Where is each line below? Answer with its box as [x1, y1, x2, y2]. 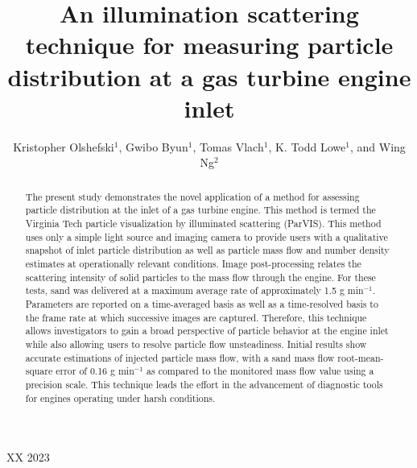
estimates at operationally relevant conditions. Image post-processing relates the [25, 256, 361, 270]
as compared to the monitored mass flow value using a [147, 364, 374, 378]
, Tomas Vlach [192, 138, 264, 155]
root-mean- [337, 350, 384, 364]
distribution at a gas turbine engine [7, 60, 411, 93]
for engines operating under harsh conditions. [25, 391, 216, 404]
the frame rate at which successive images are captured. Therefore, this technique [25, 310, 367, 324]
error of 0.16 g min [56, 364, 134, 378]
